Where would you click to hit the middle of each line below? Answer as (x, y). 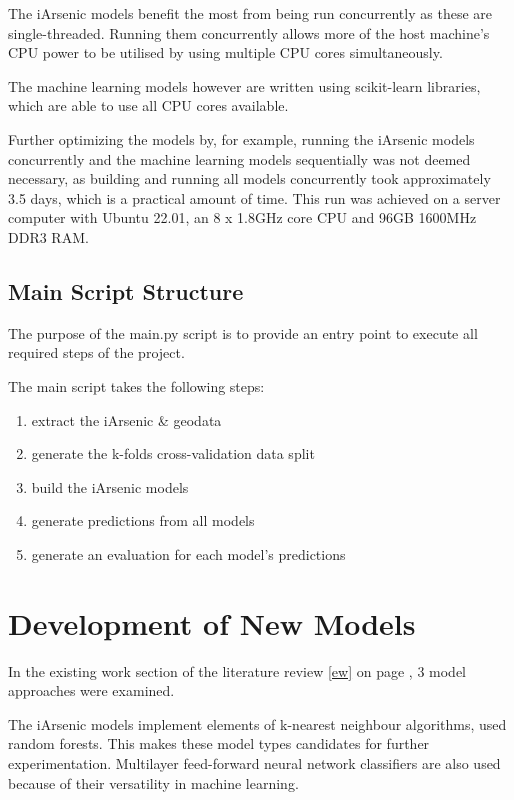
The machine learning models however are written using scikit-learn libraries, (244, 85)
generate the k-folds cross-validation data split (173, 453)
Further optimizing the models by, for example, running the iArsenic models (241, 138)
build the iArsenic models (110, 486)
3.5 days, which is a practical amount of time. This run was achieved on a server (254, 197)
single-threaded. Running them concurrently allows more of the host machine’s (249, 32)
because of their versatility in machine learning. (153, 782)
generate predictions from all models (143, 520)
